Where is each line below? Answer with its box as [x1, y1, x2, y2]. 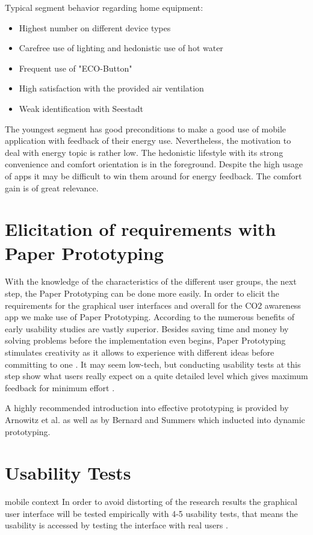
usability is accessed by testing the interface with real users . [5, 519, 228, 531]
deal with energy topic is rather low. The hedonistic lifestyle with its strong [5, 146, 284, 158]
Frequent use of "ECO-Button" [19, 61, 132, 74]
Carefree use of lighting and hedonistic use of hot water [19, 42, 223, 54]
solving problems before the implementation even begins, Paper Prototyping [5, 334, 286, 347]
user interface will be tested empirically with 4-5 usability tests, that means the [5, 507, 298, 519]
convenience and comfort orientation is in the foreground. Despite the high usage [5, 158, 303, 170]
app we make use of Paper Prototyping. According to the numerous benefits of [5, 311, 295, 323]
